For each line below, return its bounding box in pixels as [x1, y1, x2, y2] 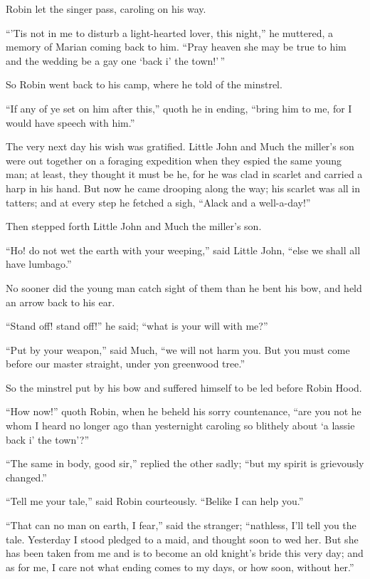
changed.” [6, 469, 47, 484]
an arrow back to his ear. [6, 294, 115, 309]
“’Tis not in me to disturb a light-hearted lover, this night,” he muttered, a [6, 25, 334, 40]
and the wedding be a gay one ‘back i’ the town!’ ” [6, 53, 225, 68]
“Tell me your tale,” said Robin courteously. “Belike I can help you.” [6, 494, 304, 508]
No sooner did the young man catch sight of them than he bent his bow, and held [6, 280, 362, 295]
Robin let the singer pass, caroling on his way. [6, 1, 206, 16]
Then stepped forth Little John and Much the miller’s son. [6, 219, 262, 234]
